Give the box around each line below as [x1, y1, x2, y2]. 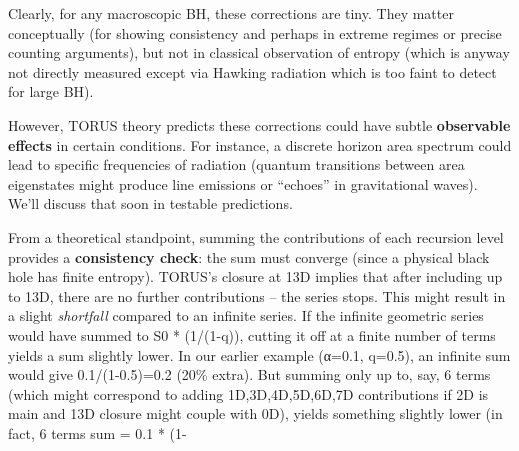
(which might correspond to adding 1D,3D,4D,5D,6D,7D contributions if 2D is [8, 383, 489, 404]
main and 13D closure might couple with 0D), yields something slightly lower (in [8, 403, 503, 424]
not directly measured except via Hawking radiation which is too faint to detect [8, 61, 497, 82]
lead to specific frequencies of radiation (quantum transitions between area [8, 154, 465, 175]
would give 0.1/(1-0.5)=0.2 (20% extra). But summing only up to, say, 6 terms [8, 364, 491, 385]
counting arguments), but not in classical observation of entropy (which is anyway [8, 42, 510, 63]
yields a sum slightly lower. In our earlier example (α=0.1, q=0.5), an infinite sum [8, 344, 511, 365]
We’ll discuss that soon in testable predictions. [8, 193, 293, 214]
